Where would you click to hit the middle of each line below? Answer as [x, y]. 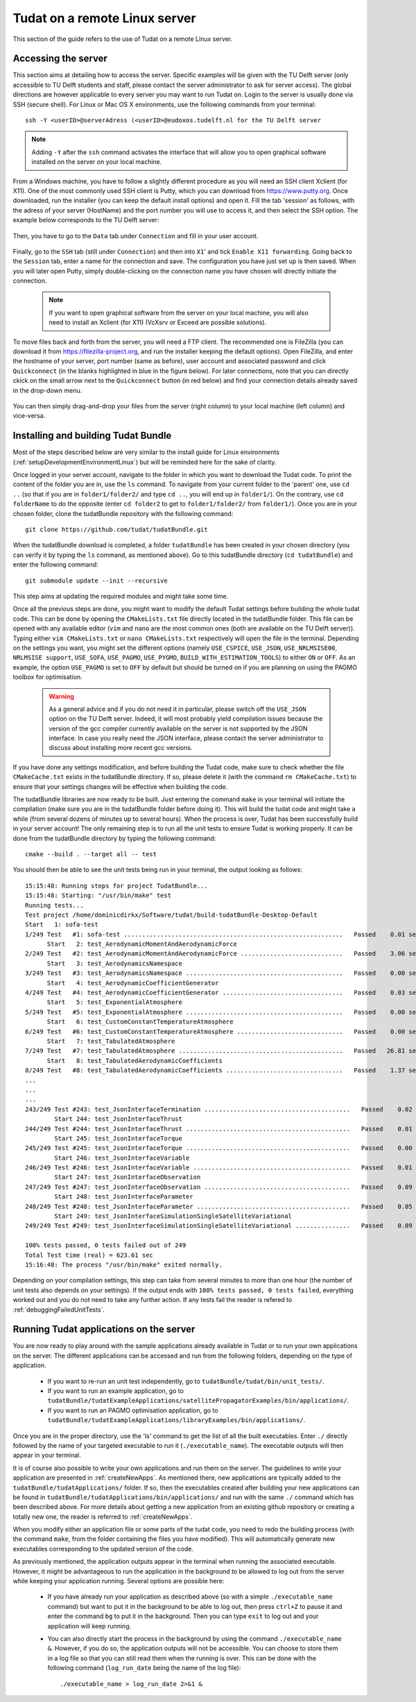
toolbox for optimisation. [47, 677]
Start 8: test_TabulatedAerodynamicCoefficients [135, 1060]
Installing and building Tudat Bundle [92, 436]
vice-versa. [29, 416]
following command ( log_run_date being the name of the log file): [144, 1668]
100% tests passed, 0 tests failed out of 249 [106, 1245]
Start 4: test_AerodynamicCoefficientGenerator [133, 983]
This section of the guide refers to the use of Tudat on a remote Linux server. [123, 39]
